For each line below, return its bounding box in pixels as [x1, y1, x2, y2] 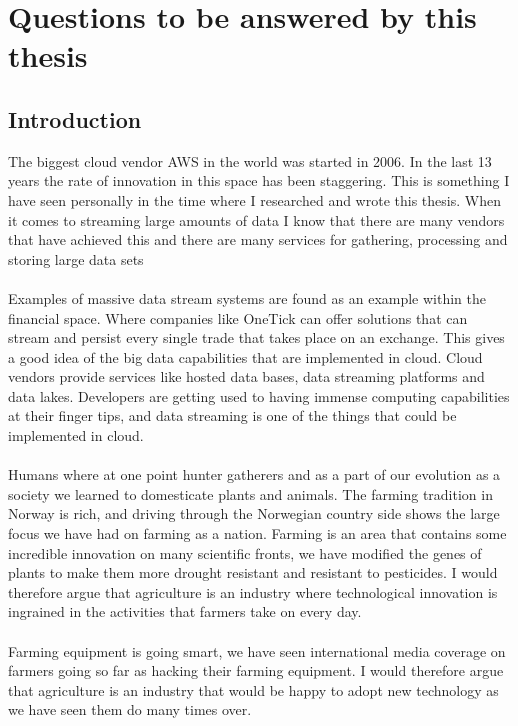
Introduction [8, 103, 142, 134]
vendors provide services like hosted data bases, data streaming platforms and [8, 366, 485, 387]
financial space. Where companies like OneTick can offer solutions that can [8, 307, 468, 328]
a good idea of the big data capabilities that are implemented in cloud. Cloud [8, 346, 483, 367]
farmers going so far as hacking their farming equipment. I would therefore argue [8, 660, 504, 681]
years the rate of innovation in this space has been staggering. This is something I [8, 170, 510, 191]
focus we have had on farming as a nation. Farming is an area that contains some [8, 523, 507, 544]
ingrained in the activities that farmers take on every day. [8, 601, 362, 622]
